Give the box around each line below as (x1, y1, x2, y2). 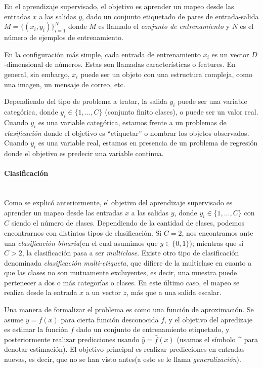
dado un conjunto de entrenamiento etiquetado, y (76, 324, 230, 335)
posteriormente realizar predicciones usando (4, 334, 140, 344)
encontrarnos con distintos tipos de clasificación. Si (4, 227, 162, 238)
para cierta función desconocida (61, 314, 159, 324)
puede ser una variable (178, 96, 247, 106)
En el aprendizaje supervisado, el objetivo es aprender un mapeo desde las (4, 1, 234, 11)
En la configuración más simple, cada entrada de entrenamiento (4, 49, 201, 59)
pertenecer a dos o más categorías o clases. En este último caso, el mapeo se (4, 277, 240, 287)
